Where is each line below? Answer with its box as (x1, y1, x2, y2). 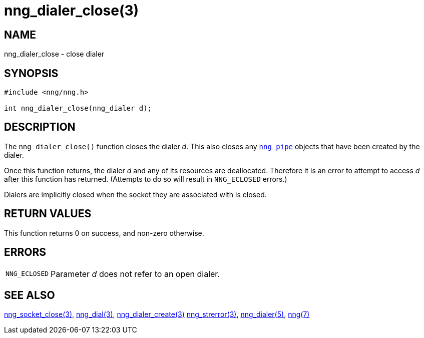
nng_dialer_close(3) (4, 2, 139, 19)
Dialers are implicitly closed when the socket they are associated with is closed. (4, 190, 267, 199)
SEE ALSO (4, 288, 55, 301)
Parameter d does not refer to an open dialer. (51, 268, 220, 279)
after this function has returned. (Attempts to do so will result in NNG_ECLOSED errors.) (4, 174, 287, 183)
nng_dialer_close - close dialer (4, 50, 105, 59)
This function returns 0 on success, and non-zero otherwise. (4, 228, 204, 237)
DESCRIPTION (4, 121, 76, 134)
